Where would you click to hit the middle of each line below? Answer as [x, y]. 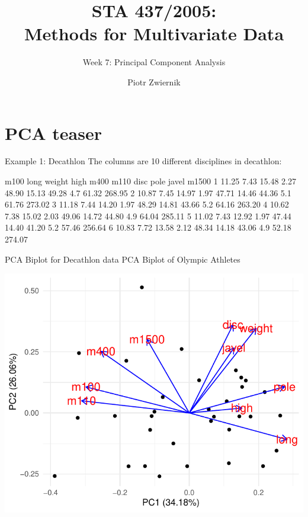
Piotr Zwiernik [154, 82]
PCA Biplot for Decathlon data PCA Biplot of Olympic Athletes [123, 259]
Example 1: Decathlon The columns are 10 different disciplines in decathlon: [143, 161]
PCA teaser [53, 133]
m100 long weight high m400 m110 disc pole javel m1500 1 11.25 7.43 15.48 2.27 [150, 181]
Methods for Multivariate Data [154, 33]
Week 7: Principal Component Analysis [154, 62]
